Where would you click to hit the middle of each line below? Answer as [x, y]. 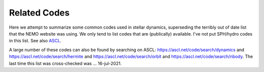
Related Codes [39, 13]
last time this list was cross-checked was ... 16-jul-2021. [65, 63]
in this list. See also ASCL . [35, 41]
